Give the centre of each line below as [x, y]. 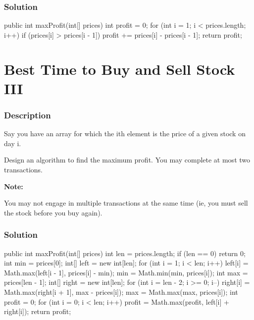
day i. [13, 143]
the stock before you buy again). [53, 212]
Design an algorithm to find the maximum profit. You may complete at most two [127, 160]
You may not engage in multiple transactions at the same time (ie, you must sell [126, 203]
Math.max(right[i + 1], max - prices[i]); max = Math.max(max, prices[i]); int [121, 292]
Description [27, 115]
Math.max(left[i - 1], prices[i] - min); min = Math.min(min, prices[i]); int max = [126, 272]
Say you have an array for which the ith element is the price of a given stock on [125, 133]
